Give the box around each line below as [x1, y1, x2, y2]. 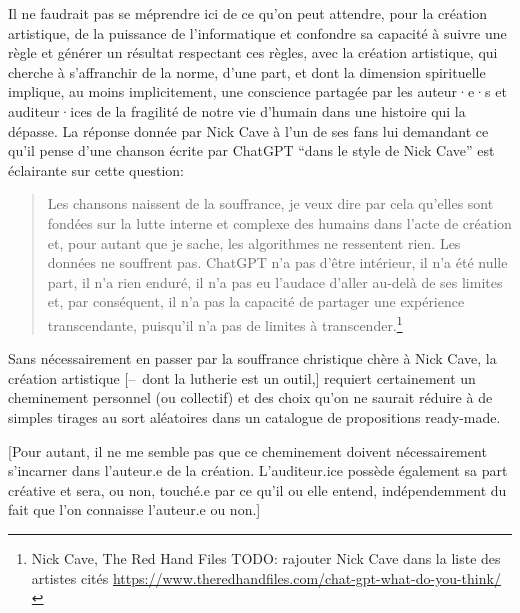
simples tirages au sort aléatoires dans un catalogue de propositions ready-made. [8, 406, 501, 427]
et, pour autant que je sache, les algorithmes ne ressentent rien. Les [47, 232, 461, 253]
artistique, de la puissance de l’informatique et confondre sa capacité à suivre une [8, 22, 507, 43]
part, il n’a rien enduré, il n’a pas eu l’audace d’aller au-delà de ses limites [47, 271, 503, 292]
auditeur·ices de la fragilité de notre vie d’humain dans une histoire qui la [8, 100, 466, 121]
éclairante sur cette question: [8, 159, 184, 180]
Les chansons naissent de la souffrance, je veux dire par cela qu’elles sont [47, 193, 494, 214]
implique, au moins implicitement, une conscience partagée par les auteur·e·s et [8, 81, 507, 102]
